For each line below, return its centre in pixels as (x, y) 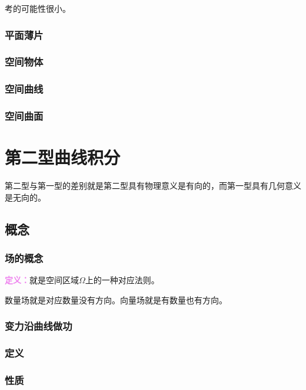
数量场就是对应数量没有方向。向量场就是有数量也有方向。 (116, 299)
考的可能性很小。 (38, 8)
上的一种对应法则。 (122, 280)
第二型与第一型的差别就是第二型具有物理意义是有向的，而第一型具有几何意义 (153, 186)
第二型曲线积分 (63, 157)
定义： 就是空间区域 (42, 280)
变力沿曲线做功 (39, 326)
